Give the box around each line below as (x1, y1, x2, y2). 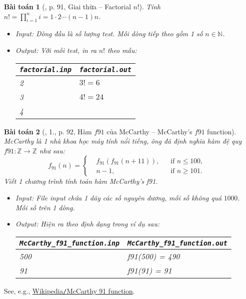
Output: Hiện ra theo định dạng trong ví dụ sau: (15, 219, 159, 229)
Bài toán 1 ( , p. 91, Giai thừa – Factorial (4, 1, 131, 11)
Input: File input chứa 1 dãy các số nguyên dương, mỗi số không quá (15, 192, 222, 202)
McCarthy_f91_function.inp (19, 239, 120, 247)
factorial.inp (19, 65, 72, 74)
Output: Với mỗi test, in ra (15, 45, 97, 55)
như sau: (39, 145, 65, 155)
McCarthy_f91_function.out (127, 239, 228, 247)
